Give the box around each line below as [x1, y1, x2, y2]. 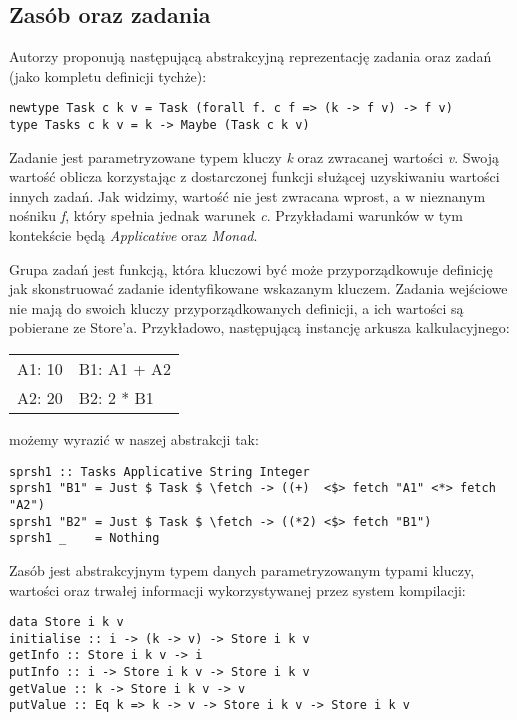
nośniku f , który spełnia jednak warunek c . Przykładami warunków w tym [9, 205, 463, 226]
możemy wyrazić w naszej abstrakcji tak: [9, 429, 259, 450]
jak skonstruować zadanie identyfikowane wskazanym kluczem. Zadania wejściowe [9, 278, 508, 299]
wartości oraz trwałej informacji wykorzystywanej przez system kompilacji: [9, 579, 466, 600]
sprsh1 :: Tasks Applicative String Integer [9, 464, 310, 479]
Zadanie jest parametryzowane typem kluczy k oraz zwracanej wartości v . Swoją [9, 146, 499, 167]
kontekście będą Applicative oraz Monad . [9, 225, 258, 246]
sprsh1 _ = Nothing [9, 531, 160, 546]
